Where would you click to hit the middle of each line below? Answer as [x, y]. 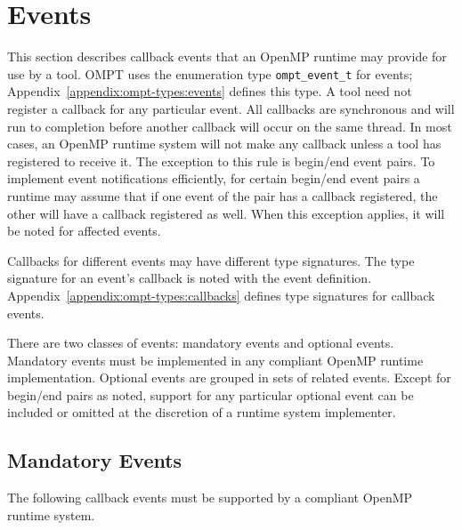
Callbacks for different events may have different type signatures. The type [211, 260]
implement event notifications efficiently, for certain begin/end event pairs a [214, 178]
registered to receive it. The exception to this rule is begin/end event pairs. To [221, 161]
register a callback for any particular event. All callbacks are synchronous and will [231, 108]
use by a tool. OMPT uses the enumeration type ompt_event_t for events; [210, 73]
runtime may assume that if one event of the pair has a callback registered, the [223, 195]
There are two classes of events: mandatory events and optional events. [201, 343]
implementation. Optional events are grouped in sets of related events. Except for [229, 377]
